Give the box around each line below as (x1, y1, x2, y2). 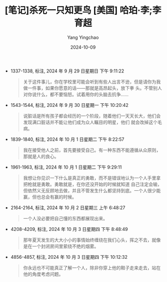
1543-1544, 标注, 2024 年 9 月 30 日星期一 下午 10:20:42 (10, 102, 129, 108)
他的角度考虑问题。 (23, 271, 64, 277)
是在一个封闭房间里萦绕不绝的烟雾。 (23, 243, 99, 249)
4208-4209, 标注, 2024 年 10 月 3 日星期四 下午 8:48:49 (10, 226, 128, 232)
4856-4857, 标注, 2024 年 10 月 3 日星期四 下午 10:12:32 (10, 254, 128, 260)
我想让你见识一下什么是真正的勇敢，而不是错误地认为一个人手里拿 (23, 175, 161, 181)
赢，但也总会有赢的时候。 (23, 193, 77, 200)
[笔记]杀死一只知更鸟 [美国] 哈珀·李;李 (5, 5, 161, 16)
